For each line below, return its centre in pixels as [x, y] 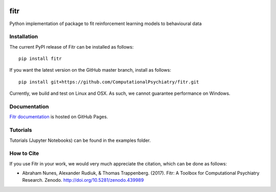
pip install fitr [40, 59]
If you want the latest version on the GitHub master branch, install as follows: [90, 70]
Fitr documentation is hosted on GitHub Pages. [59, 117]
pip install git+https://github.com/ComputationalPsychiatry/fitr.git [109, 82]
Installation [24, 37]
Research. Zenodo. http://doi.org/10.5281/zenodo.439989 [83, 180]
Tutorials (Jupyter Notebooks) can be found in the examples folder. [80, 140]
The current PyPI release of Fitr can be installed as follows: [72, 47]
